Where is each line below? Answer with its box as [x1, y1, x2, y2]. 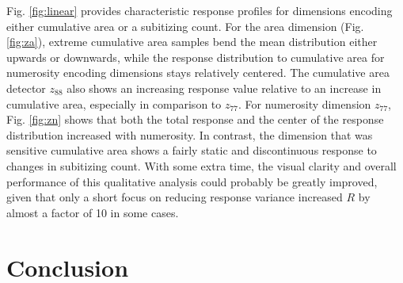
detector [6, 79, 46, 96]
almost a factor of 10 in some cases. [6, 204, 179, 220]
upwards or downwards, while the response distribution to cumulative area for [6, 48, 385, 65]
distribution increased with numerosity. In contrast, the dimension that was [6, 126, 373, 143]
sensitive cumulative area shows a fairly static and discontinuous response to [6, 142, 377, 159]
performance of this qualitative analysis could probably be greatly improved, [6, 173, 378, 189]
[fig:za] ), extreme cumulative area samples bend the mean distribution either [6, 33, 378, 50]
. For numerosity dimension [238, 95, 371, 112]
